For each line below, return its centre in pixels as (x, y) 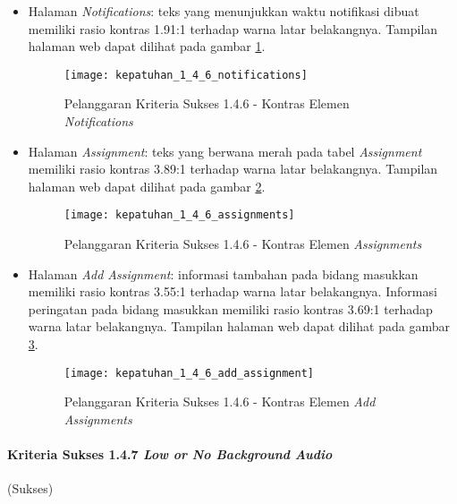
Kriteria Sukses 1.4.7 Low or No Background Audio (170, 454)
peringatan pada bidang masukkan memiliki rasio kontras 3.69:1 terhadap (230, 308)
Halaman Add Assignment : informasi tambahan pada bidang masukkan (223, 273)
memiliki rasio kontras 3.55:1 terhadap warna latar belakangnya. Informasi (233, 291)
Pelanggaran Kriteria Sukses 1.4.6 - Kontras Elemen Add (220, 401)
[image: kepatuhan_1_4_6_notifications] (186, 75)
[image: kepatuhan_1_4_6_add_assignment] (189, 373)
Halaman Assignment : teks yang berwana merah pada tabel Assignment (225, 151)
